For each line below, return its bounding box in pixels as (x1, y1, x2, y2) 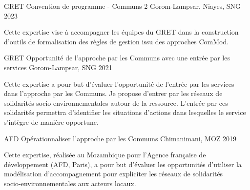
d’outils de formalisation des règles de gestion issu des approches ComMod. (4, 36, 229, 46)
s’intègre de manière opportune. (4, 116, 99, 127)
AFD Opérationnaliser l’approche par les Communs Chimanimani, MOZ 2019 (4, 133, 237, 143)
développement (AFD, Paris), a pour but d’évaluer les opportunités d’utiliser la (4, 159, 242, 169)
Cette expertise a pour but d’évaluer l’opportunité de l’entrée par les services (4, 78, 234, 89)
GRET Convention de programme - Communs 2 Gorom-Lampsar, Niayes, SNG (4, 1, 241, 11)
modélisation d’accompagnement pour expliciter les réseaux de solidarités (4, 169, 223, 179)
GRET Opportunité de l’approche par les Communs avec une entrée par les (4, 53, 230, 63)
